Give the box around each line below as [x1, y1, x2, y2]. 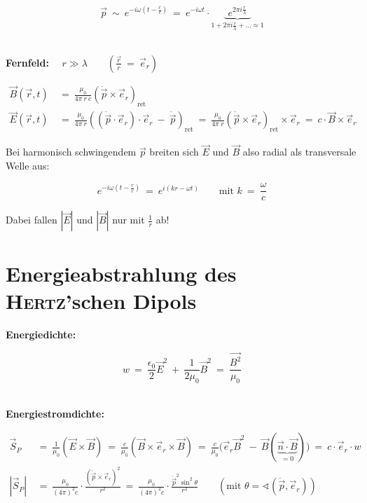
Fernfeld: [6, 55, 49, 69]
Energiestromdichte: [6, 406, 104, 420]
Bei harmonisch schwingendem [6, 144, 137, 159]
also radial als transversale [242, 144, 356, 159]
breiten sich [149, 144, 199, 159]
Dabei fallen [6, 212, 57, 227]
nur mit [112, 212, 145, 227]
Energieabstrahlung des [6, 259, 237, 287]
